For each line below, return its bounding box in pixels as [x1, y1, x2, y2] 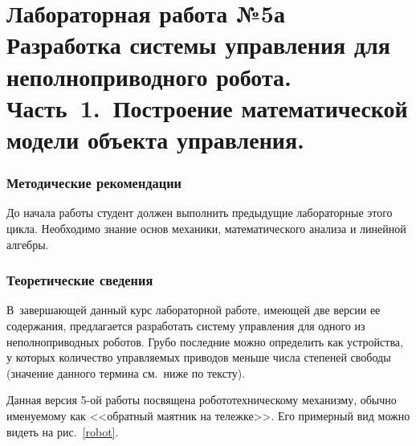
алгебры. [6, 235, 49, 252]
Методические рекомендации [6, 173, 182, 193]
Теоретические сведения [6, 270, 153, 290]
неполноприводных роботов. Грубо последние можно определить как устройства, [6, 333, 403, 350]
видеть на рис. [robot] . [6, 423, 119, 440]
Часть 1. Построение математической [6, 91, 408, 124]
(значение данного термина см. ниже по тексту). [6, 364, 246, 381]
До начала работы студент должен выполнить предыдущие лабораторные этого [6, 204, 393, 221]
